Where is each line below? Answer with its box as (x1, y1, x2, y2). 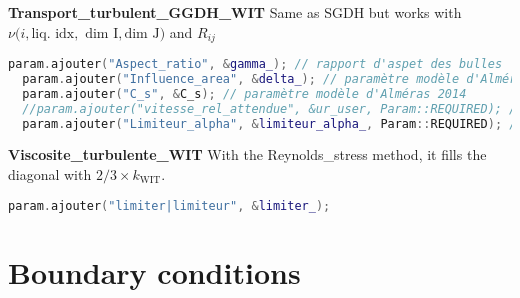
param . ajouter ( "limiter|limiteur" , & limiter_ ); (8, 198, 331, 213)
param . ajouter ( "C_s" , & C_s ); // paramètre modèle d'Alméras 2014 (22, 86, 467, 101)
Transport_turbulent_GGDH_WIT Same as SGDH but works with (8, 2, 462, 22)
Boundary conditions (8, 251, 301, 292)
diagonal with (8, 164, 92, 185)
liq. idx (31, 26, 75, 41)
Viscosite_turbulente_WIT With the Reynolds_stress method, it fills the (8, 144, 487, 165)
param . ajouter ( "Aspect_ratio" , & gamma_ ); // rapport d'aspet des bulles (8, 57, 503, 72)
